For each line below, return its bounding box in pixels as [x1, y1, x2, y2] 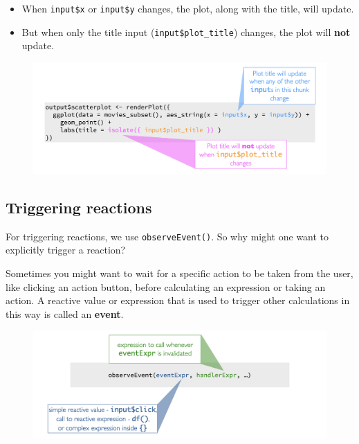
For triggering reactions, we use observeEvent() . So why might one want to [6, 229, 329, 243]
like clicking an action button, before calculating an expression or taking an [6, 279, 326, 294]
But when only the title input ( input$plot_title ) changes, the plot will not [21, 24, 351, 39]
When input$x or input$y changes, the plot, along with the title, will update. [21, 1, 354, 15]
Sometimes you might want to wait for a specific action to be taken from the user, [6, 266, 353, 281]
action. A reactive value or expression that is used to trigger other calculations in [6, 293, 350, 308]
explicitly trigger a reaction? [6, 242, 126, 257]
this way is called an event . [6, 306, 124, 321]
